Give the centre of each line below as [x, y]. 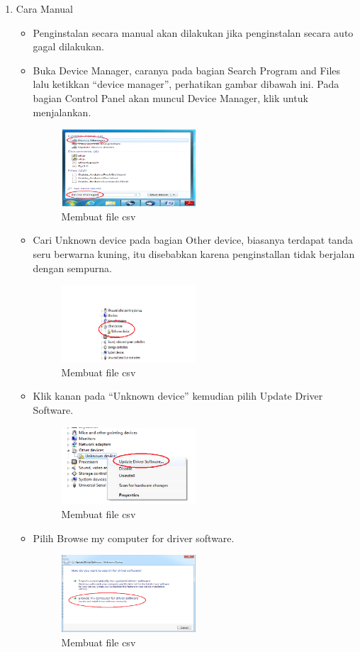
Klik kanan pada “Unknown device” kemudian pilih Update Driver [178, 396]
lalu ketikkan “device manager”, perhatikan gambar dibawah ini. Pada [186, 84]
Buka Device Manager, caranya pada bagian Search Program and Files [187, 70]
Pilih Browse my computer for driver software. [134, 538]
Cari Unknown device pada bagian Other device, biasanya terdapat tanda [193, 240]
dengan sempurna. [72, 268]
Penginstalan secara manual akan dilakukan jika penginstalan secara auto [193, 32]
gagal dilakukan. [68, 46]
